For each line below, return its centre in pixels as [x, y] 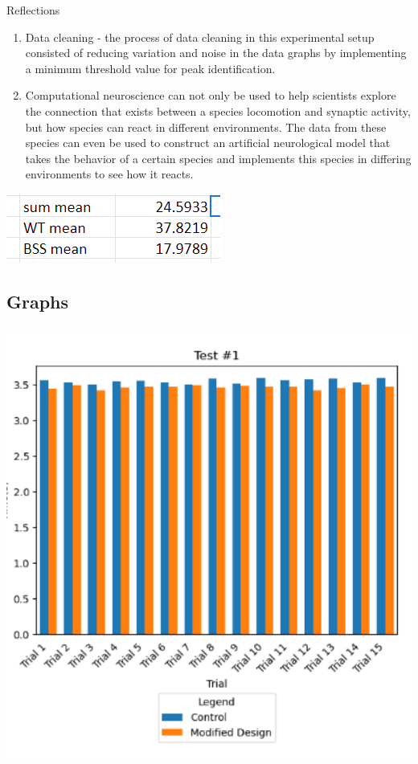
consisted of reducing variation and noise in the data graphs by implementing [216, 53]
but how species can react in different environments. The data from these [206, 127]
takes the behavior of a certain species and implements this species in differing [218, 158]
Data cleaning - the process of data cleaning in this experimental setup [200, 37]
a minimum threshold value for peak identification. [150, 68]
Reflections [33, 10]
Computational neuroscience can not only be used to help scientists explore [211, 95]
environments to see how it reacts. [109, 174]
